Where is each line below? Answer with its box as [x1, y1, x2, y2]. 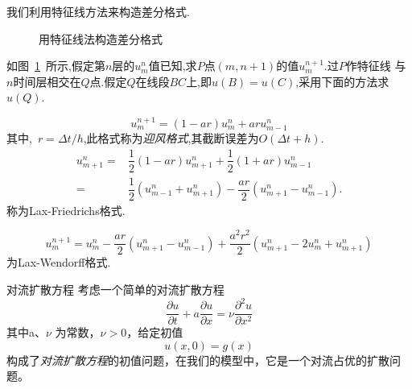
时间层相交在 [13, 72, 81, 89]
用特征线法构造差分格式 [39, 30, 163, 47]
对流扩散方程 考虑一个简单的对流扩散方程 [6, 281, 225, 298]
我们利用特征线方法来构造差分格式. [6, 3, 190, 19]
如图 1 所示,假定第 [6, 57, 105, 74]
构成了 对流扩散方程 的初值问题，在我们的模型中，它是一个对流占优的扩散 [6, 351, 389, 368]
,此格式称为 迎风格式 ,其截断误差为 [83, 129, 259, 146]
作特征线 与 [345, 57, 406, 74]
